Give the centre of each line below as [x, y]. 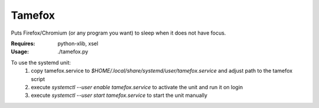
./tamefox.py [73, 52]
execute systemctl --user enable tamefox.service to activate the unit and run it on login [137, 87]
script [38, 79]
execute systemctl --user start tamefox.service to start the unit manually [119, 95]
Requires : [23, 43]
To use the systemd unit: [41, 62]
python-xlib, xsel [78, 43]
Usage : [20, 52]
